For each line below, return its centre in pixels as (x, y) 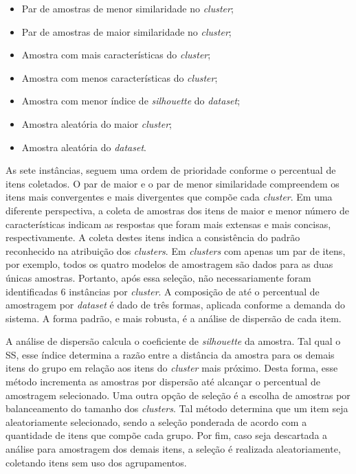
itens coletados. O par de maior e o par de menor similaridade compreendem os (173, 183)
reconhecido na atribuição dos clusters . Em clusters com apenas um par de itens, (176, 250)
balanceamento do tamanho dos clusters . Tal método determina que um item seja (177, 408)
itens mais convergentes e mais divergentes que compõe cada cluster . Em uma (169, 197)
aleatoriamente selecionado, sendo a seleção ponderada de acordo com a (156, 421)
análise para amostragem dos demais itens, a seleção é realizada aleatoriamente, (173, 449)
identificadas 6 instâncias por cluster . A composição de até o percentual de (163, 291)
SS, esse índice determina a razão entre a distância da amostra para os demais (170, 354)
